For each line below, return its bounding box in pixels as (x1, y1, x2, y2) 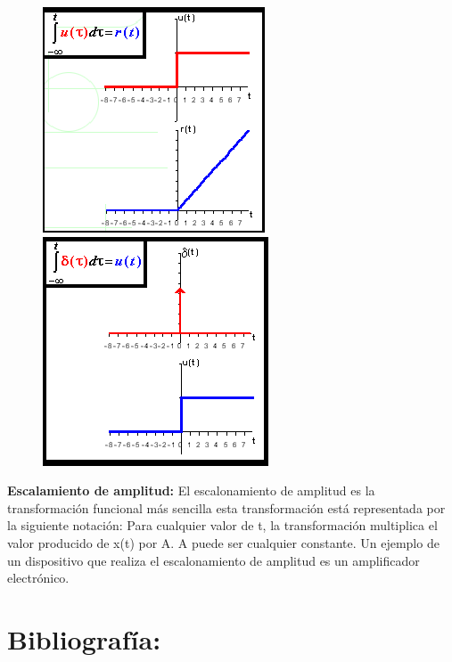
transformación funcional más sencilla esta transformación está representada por (7, 498, 446, 517)
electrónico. (7, 568, 70, 587)
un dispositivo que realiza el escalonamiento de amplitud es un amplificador (7, 551, 420, 569)
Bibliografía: (7, 620, 161, 657)
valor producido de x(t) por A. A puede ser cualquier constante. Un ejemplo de (7, 533, 440, 552)
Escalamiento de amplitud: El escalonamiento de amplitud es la (7, 481, 375, 500)
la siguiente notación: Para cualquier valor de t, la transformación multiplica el (7, 516, 438, 535)
